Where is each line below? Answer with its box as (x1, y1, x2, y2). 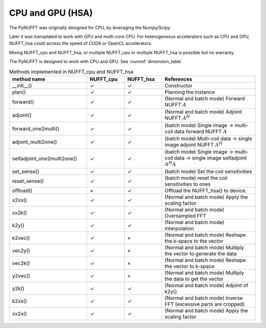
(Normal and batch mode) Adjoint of (165, 282, 248, 289)
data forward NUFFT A (174, 128, 228, 135)
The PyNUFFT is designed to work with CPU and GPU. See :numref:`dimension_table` (9, 59, 182, 65)
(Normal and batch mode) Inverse (165, 295, 243, 301)
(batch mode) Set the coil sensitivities (165, 168, 252, 175)
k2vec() (12, 234, 31, 241)
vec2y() (12, 247, 31, 254)
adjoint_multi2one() (12, 138, 57, 145)
